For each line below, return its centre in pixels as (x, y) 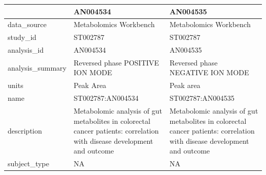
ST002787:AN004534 (106, 98)
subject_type (28, 163)
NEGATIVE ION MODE (209, 72)
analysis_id (26, 50)
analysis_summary (37, 67)
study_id (22, 37)
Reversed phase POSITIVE (116, 62)
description (25, 131)
